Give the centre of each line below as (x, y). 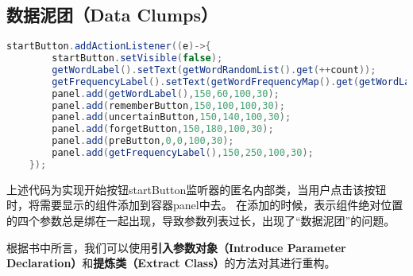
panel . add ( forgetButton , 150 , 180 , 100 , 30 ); (163, 129)
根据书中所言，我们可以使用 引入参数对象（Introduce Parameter (176, 247)
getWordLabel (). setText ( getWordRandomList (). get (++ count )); (214, 70)
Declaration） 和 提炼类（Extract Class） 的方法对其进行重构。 (171, 263)
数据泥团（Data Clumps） (112, 15)
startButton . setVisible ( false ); (137, 58)
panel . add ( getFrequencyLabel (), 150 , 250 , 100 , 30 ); (183, 153)
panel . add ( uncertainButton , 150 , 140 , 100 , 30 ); (172, 117)
